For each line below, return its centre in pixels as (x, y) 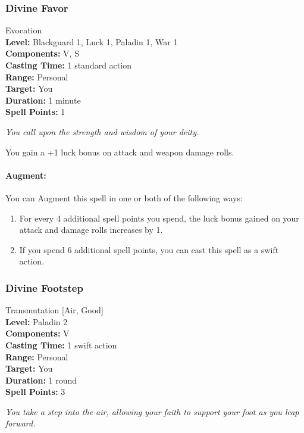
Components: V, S (42, 53)
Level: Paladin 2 (37, 321)
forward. (21, 423)
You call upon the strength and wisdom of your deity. (102, 131)
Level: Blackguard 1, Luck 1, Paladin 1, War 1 (92, 41)
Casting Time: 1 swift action (61, 345)
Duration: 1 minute (43, 100)
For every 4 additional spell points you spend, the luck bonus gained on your (159, 218)
